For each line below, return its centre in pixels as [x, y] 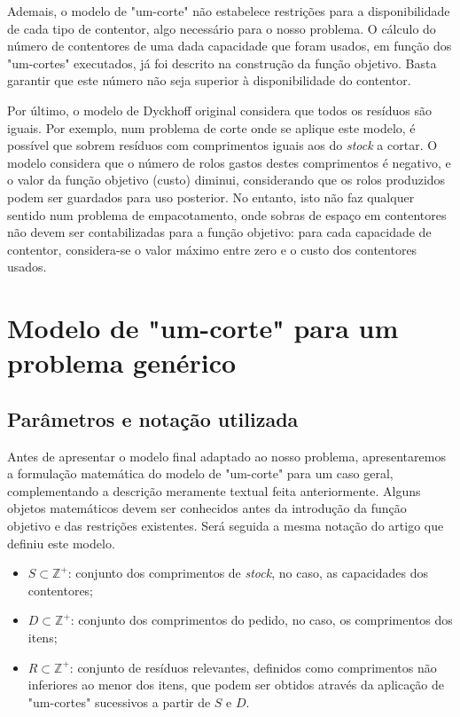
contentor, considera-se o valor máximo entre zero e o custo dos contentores [212, 249]
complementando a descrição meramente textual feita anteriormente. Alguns [214, 490]
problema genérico [122, 362]
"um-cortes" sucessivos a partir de [119, 701]
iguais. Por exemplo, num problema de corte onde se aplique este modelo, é [211, 127]
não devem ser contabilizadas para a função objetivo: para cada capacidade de [219, 232]
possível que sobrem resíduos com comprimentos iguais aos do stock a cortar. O [222, 145]
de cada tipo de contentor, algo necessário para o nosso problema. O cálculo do [222, 28]
